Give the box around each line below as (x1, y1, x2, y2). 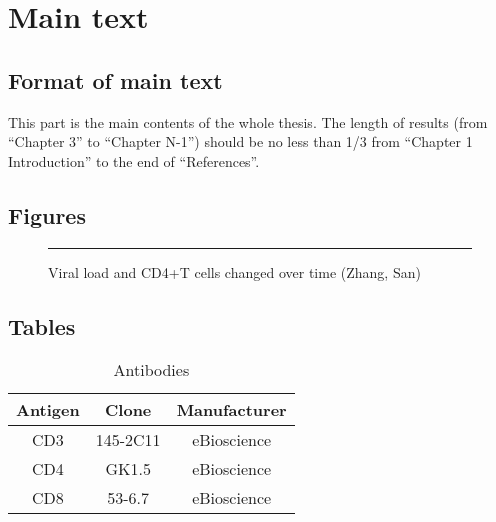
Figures (8, 199, 86, 230)
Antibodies (113, 358, 190, 382)
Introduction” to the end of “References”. (8, 150, 260, 171)
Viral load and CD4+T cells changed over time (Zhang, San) (48, 261, 421, 282)
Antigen (16, 398, 80, 422)
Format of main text (8, 64, 223, 95)
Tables (8, 310, 76, 341)
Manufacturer (176, 398, 287, 422)
